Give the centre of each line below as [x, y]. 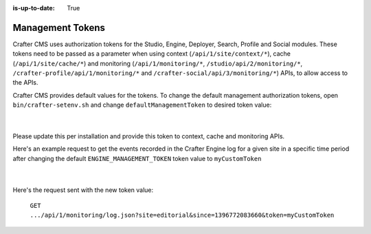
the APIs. [25, 83]
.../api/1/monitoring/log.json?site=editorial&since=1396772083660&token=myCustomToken [182, 215]
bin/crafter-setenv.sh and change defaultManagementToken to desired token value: [142, 105]
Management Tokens [59, 28]
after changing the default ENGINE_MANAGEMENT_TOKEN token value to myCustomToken [137, 158]
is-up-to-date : [34, 8]
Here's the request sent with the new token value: [83, 190]
